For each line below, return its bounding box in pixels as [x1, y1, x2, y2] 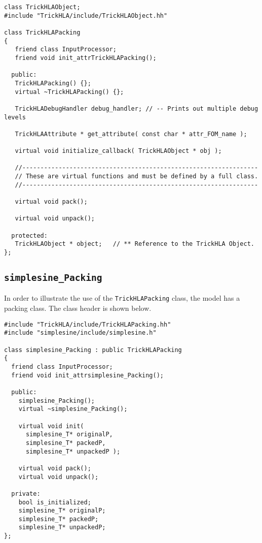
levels [4, 113, 26, 121]
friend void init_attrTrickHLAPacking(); [15, 54, 157, 61]
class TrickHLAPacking [4, 28, 81, 36]
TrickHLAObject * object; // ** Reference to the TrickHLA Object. [15, 240, 254, 248]
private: [11, 490, 41, 497]
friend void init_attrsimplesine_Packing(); [11, 371, 164, 379]
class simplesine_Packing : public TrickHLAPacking [4, 346, 182, 354]
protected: [11, 232, 48, 239]
